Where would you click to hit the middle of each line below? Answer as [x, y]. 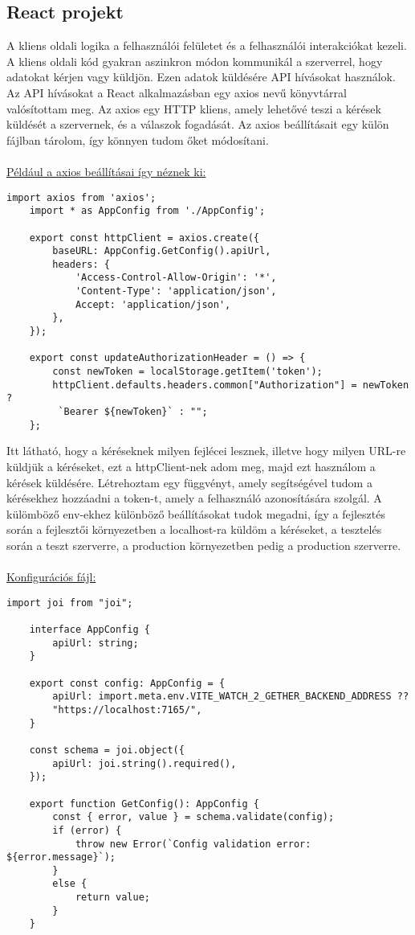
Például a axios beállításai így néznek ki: [106, 171]
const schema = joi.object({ [107, 750]
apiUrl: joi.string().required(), [144, 763]
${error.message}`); [61, 857]
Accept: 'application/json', [153, 304]
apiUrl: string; [96, 643]
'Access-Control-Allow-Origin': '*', [176, 278]
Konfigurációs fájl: [51, 577]
